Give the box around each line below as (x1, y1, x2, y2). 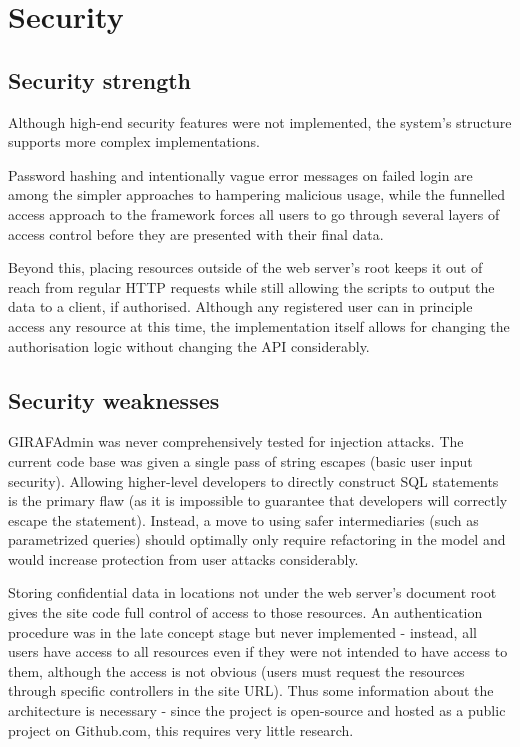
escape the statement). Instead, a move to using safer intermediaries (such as (8, 509, 479, 530)
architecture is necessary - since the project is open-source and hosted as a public (8, 700, 506, 721)
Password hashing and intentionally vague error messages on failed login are (8, 164, 473, 185)
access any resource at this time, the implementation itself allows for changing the (8, 315, 510, 336)
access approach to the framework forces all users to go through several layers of (8, 203, 500, 224)
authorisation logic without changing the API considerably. (8, 335, 370, 356)
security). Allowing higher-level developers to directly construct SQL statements (8, 470, 499, 491)
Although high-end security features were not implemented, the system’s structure (8, 111, 512, 132)
